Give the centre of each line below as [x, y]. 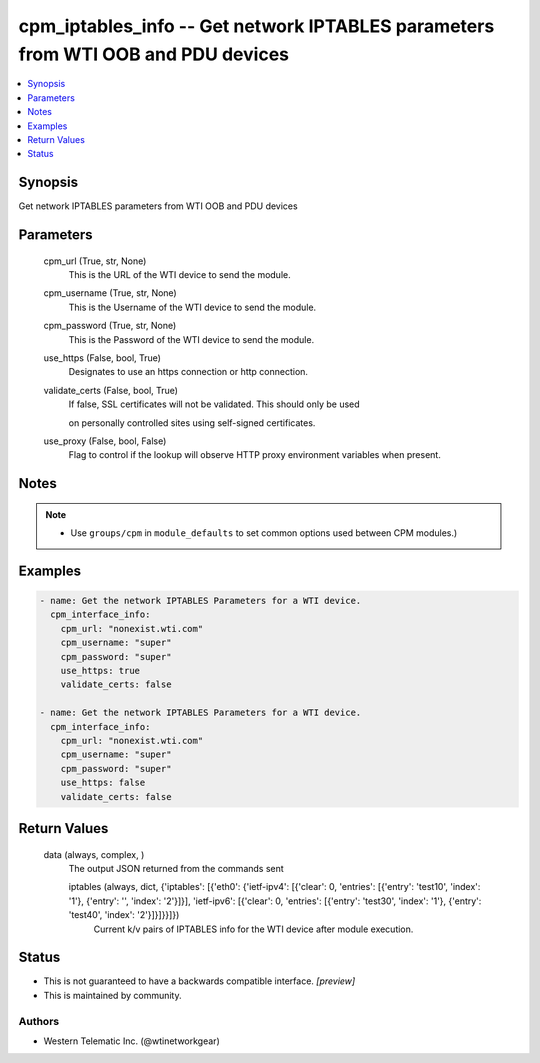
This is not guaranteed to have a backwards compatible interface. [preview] [199, 981]
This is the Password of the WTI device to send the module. [191, 339]
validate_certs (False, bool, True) [111, 390]
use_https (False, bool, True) [102, 357]
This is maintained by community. [112, 995]
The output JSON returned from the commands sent [176, 868]
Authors [39, 1021]
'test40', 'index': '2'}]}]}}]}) [124, 915]
